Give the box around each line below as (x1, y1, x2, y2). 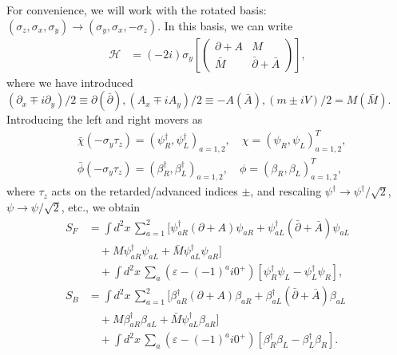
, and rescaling (250, 183, 322, 199)
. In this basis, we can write (157, 17, 293, 34)
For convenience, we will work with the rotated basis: (6, 2, 267, 18)
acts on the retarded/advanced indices (51, 183, 238, 199)
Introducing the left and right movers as (6, 111, 203, 128)
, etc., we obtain (61, 199, 141, 215)
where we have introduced (6, 73, 133, 90)
